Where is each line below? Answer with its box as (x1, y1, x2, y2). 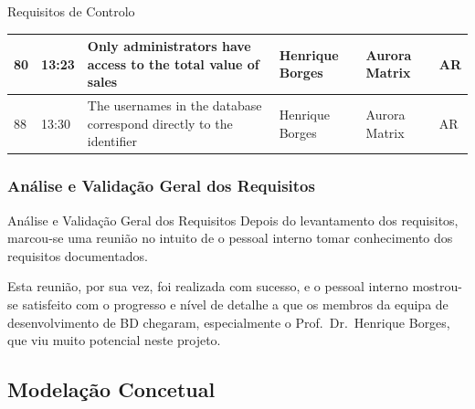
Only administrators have (87, 37, 251, 56)
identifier (87, 131, 137, 151)
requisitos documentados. (7, 246, 148, 265)
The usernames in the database (87, 96, 262, 115)
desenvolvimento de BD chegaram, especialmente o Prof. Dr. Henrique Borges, (7, 312, 450, 331)
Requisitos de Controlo (7, 2, 135, 20)
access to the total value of (87, 54, 259, 73)
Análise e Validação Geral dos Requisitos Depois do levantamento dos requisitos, (7, 210, 459, 229)
